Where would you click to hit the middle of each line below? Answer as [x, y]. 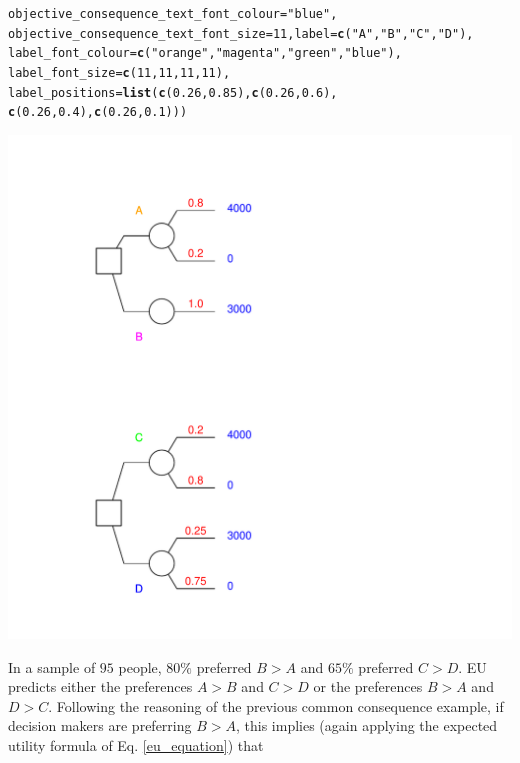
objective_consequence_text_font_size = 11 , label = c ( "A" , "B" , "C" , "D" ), [241, 33]
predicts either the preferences [100, 686]
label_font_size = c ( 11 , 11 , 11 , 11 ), [119, 72]
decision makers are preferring [100, 725]
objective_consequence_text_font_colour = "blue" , [173, 14]
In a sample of [52, 666]
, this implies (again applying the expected [366, 725]
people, [140, 666]
